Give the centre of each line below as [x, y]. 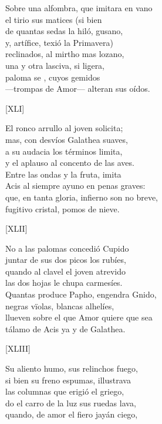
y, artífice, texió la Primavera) [59, 42]
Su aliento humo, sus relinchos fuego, [72, 368]
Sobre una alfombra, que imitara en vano [79, 8]
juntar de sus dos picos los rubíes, [66, 260]
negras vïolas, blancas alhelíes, [60, 306]
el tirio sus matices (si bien [54, 19]
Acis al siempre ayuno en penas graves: [75, 186]
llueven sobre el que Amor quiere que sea [79, 317]
